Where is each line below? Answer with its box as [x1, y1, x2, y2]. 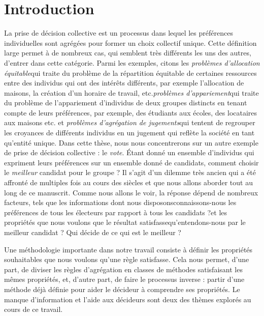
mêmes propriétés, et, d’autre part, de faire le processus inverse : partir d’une [4, 274, 245, 284]
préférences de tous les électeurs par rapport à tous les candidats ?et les [4, 207, 227, 217]
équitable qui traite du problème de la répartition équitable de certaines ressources [4, 67, 257, 78]
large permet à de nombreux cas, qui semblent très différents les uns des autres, [4, 47, 251, 58]
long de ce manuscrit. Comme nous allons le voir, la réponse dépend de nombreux [4, 187, 258, 197]
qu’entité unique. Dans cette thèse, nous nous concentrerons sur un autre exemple [4, 137, 258, 148]
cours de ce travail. [4, 304, 63, 314]
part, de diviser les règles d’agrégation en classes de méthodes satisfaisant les [4, 264, 243, 274]
